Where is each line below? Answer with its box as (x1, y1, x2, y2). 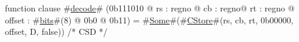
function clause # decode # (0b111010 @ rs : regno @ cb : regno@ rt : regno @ (5, 2, 295, 14)
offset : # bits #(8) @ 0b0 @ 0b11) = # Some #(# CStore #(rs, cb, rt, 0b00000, (5, 13, 294, 26)
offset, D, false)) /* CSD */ (5, 25, 108, 38)
